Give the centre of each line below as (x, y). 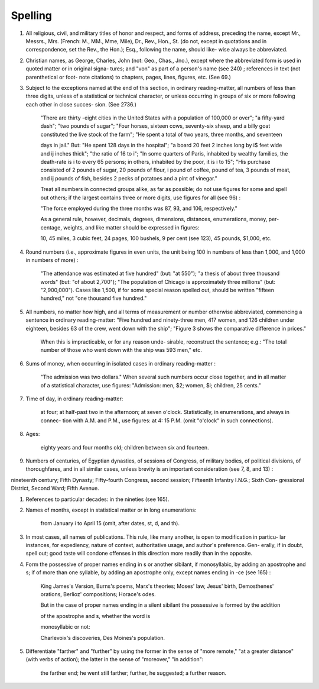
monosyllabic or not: (66, 627)
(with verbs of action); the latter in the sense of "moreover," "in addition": (115, 659)
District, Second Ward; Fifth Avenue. (55, 489)
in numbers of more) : (52, 260)
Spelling (32, 15)
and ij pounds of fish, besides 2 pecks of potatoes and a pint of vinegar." (129, 178)
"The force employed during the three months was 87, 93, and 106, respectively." (139, 208)
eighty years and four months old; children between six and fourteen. (125, 447)
